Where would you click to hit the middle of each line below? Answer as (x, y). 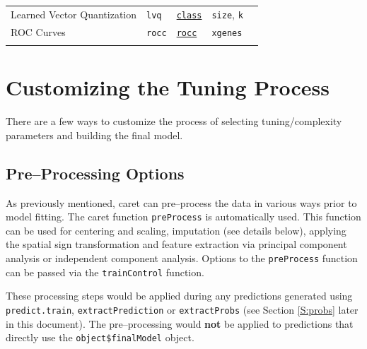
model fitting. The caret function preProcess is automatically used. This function (183, 217)
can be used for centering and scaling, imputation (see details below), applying (176, 230)
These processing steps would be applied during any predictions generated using (179, 296)
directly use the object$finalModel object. (100, 337)
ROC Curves (38, 31)
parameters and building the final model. (94, 135)
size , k (227, 14)
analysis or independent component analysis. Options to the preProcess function (182, 258)
